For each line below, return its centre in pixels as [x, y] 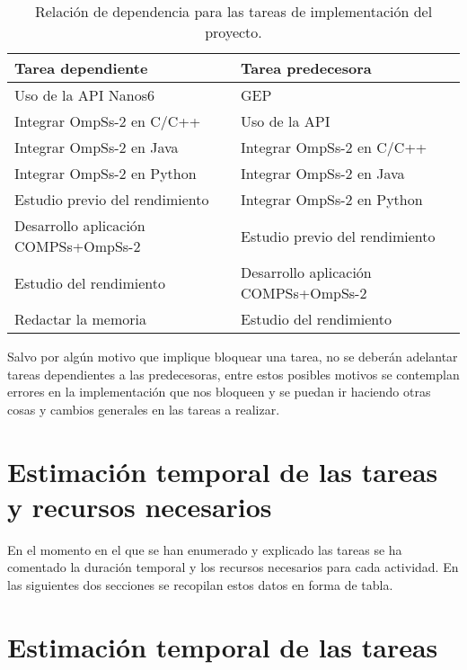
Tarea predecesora [306, 68]
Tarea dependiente [81, 68]
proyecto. [233, 32]
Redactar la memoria [80, 319]
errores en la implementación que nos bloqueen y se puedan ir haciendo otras [219, 392]
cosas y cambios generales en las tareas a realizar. [144, 409]
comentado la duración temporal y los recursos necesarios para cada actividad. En [233, 567]
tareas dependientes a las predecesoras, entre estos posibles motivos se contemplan [233, 374]
